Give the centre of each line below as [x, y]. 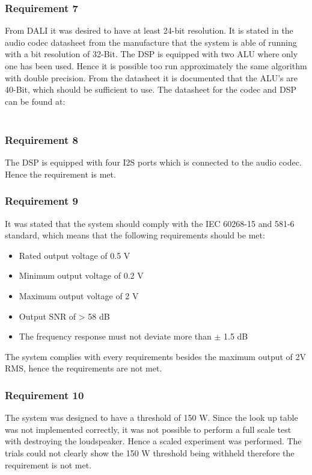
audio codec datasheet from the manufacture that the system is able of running [151, 42]
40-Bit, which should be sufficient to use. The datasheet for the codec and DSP [151, 89]
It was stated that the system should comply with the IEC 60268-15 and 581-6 [150, 223]
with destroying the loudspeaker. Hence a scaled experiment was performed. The [153, 441]
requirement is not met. [48, 464]
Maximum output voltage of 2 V [79, 295]
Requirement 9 [41, 201]
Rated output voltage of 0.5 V [75, 255]
